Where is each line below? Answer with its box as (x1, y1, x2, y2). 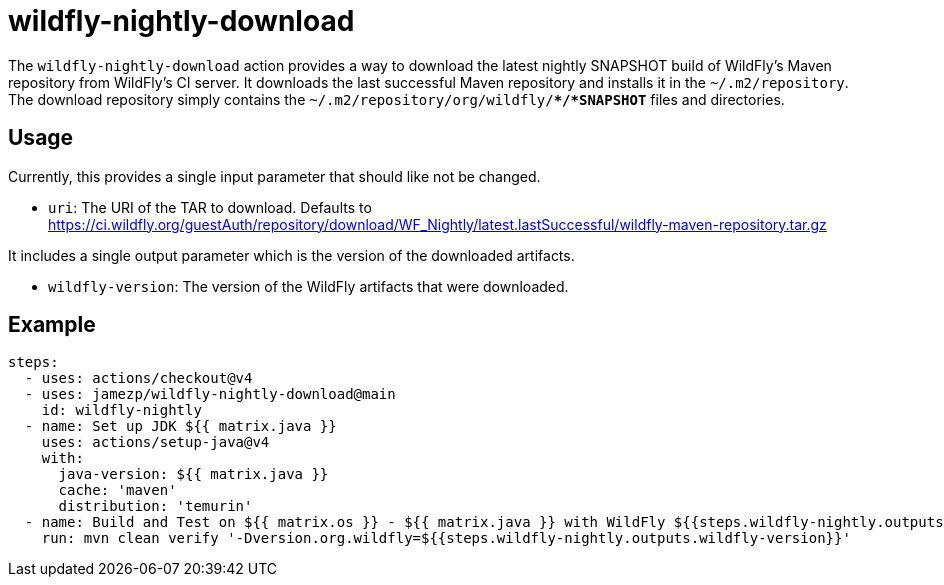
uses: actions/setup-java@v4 (41, 434, 270, 451)
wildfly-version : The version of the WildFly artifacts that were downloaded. (48, 277, 569, 295)
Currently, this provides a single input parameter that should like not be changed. (8, 167, 541, 185)
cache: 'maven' (58, 482, 177, 499)
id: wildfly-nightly (41, 402, 202, 419)
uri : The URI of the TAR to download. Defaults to (48, 198, 372, 216)
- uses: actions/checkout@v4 (24, 370, 253, 387)
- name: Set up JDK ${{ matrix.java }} (24, 418, 337, 435)
